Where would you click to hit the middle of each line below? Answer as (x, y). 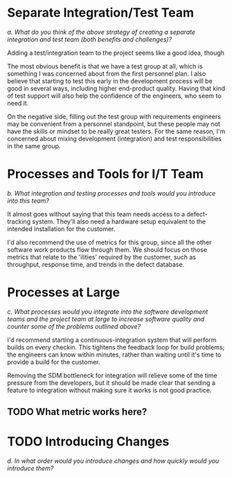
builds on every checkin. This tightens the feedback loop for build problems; (116, 347)
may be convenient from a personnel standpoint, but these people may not (114, 123)
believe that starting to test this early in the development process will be (110, 80)
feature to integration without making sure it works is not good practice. (109, 390)
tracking (19, 221)
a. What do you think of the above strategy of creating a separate (101, 32)
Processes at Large (63, 292)
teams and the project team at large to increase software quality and (106, 319)
